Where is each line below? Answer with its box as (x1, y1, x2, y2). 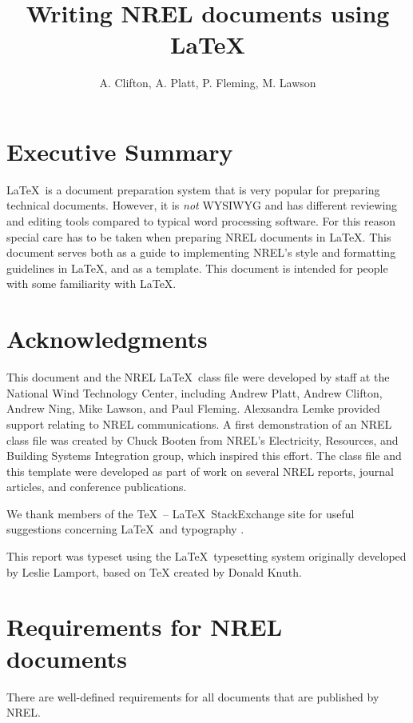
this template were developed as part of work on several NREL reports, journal (6, 462, 394, 479)
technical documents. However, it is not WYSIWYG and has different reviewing (6, 197, 398, 214)
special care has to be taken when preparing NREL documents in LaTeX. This (6, 228, 391, 245)
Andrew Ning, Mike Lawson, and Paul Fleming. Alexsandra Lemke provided (6, 400, 380, 417)
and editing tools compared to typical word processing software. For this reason (6, 213, 396, 230)
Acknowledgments (6, 322, 208, 355)
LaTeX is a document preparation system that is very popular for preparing (6, 181, 380, 198)
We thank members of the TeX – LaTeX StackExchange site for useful (6, 505, 355, 521)
